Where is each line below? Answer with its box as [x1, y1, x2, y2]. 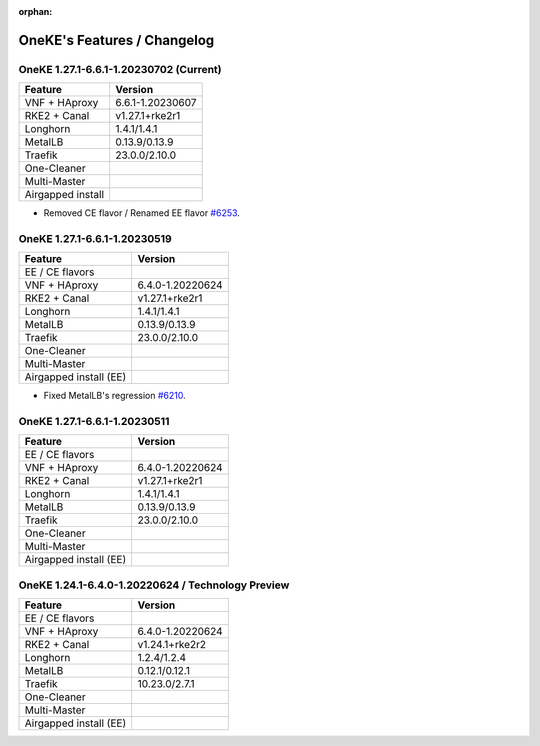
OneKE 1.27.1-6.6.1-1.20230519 [18, 231, 172, 245]
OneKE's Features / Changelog [18, 31, 215, 49]
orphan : [18, 6, 53, 17]
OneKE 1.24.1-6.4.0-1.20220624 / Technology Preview [18, 578, 290, 592]
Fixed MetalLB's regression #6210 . [43, 390, 187, 402]
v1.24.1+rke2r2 [137, 638, 207, 652]
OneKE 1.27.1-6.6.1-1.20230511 [18, 415, 170, 429]
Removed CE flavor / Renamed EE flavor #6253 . [43, 207, 240, 219]
